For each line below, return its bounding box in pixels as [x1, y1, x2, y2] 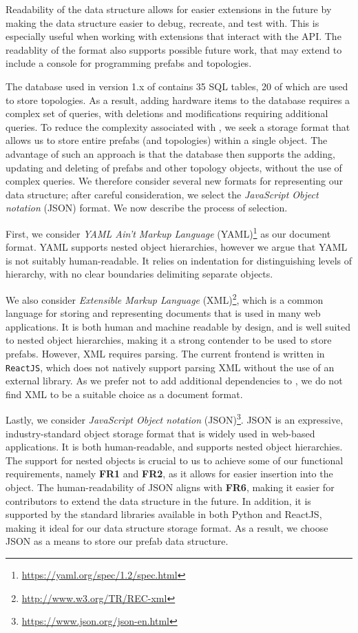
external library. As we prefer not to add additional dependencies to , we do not [6, 373, 343, 388]
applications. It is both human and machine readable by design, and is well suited [6, 319, 350, 333]
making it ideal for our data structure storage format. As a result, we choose [6, 520, 328, 535]
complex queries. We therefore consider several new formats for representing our [6, 174, 343, 188]
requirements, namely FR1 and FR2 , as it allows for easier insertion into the [6, 466, 333, 481]
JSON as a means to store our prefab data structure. [6, 534, 229, 548]
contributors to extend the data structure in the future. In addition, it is [6, 493, 311, 508]
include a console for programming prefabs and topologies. [6, 56, 252, 70]
